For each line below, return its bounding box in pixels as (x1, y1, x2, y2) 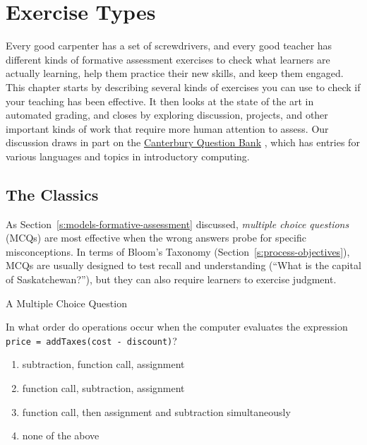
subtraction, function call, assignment (22, 357, 185, 372)
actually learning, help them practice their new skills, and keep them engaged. (6, 66, 344, 81)
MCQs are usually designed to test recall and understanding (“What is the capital (6, 258, 361, 273)
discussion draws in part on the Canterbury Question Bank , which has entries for (6, 135, 360, 150)
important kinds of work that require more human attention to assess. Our (6, 121, 329, 136)
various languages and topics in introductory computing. (6, 148, 250, 163)
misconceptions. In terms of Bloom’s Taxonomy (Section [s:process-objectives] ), (6, 244, 350, 259)
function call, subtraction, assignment (22, 381, 185, 396)
